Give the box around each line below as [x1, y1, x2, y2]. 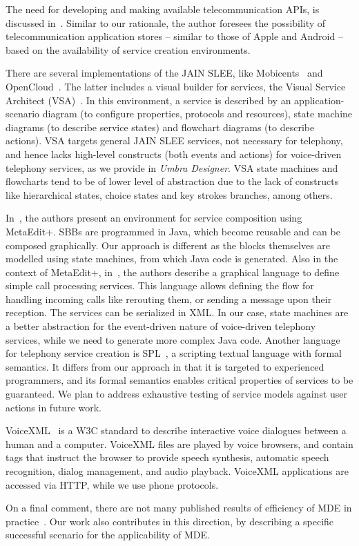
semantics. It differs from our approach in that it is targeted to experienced [6, 359, 324, 373]
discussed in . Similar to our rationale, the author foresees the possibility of [6, 15, 326, 30]
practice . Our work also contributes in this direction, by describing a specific [6, 514, 334, 528]
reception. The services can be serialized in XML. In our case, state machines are [6, 305, 349, 320]
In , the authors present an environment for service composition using [6, 211, 302, 225]
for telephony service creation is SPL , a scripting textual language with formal [6, 346, 342, 360]
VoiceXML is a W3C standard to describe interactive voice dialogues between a [6, 423, 347, 438]
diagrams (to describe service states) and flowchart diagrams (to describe [6, 119, 315, 134]
